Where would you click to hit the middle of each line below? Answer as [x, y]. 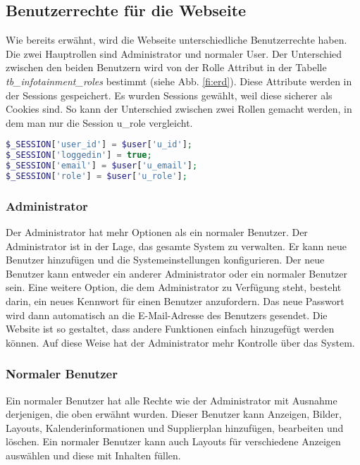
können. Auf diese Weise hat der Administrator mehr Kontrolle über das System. [180, 342]
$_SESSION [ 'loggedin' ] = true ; [79, 155]
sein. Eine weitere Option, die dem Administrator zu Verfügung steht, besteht [174, 287]
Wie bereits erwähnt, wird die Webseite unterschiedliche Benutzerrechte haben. [176, 40]
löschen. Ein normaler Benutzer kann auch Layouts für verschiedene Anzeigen [173, 441]
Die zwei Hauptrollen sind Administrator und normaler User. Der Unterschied [174, 53]
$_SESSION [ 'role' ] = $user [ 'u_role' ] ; [97, 176]
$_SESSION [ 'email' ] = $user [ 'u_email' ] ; [102, 166]
